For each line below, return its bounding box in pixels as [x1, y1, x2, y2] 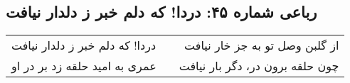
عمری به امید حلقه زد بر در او [11, 57, 157, 74]
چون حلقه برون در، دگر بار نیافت [179, 57, 339, 74]
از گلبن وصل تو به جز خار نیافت [184, 37, 339, 54]
